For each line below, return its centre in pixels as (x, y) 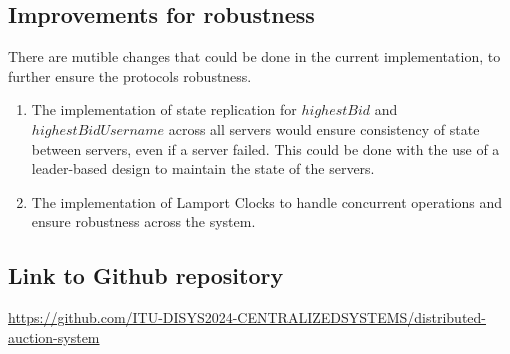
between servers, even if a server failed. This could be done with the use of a (265, 148)
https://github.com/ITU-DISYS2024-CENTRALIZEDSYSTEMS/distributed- (247, 317)
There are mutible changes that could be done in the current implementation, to (254, 56)
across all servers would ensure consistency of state (324, 128)
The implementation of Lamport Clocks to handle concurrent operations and (267, 201)
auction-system (54, 336)
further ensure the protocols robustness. (130, 75)
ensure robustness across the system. (143, 221)
